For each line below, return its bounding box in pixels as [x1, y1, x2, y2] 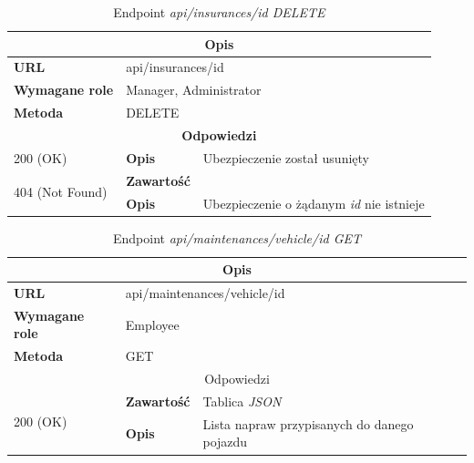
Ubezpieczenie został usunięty [202, 148, 369, 167]
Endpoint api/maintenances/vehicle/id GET [113, 228, 361, 247]
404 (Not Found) [14, 182, 108, 201]
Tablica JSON [202, 392, 282, 410]
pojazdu [202, 432, 248, 451]
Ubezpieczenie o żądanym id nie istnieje [202, 193, 425, 212]
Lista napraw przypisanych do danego [202, 414, 414, 433]
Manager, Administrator [126, 80, 262, 99]
